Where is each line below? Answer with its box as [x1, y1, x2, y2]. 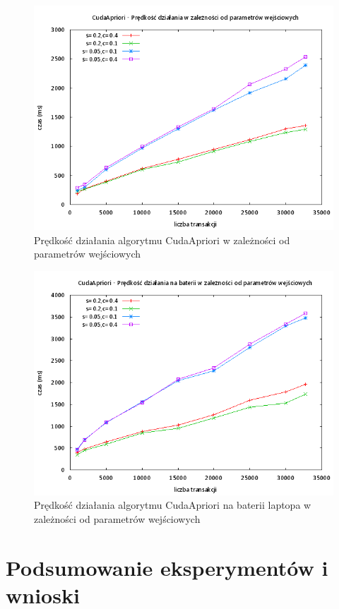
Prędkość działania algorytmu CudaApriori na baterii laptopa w [34, 498, 311, 512]
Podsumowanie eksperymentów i [6, 553, 328, 581]
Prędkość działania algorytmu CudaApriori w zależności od [34, 232, 290, 247]
